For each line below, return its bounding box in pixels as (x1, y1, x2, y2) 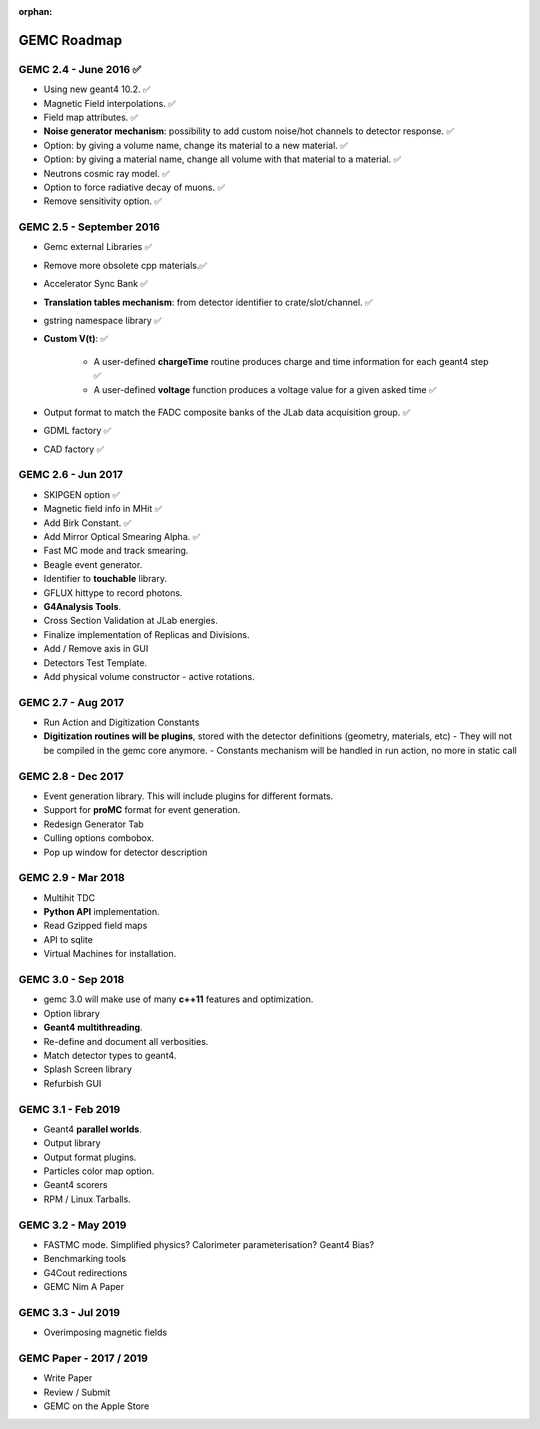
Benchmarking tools (43, 1253, 127, 1265)
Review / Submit (43, 1386, 111, 1398)
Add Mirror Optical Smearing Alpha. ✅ (43, 531, 201, 543)
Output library (43, 1137, 101, 1149)
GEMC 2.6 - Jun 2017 (18, 468, 124, 482)
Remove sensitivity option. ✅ (43, 195, 162, 207)
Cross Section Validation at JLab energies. (43, 615, 219, 627)
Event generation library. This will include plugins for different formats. (43, 790, 334, 802)
